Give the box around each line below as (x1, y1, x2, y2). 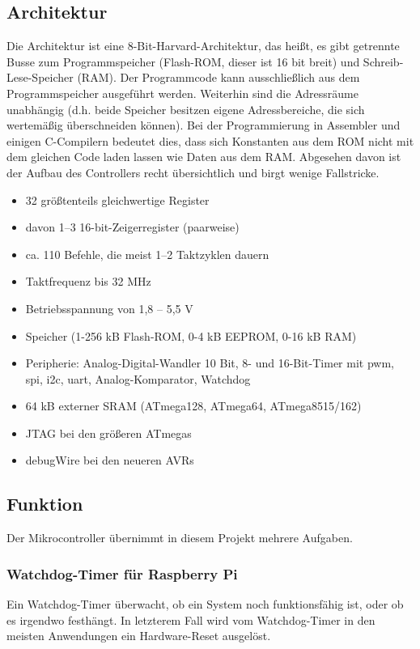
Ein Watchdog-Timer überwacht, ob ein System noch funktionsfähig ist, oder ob (6, 596, 404, 613)
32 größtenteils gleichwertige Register (25, 191, 210, 208)
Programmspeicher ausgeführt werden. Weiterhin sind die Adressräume (6, 84, 358, 101)
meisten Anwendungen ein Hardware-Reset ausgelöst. (6, 627, 271, 644)
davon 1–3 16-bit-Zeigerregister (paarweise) (25, 218, 240, 235)
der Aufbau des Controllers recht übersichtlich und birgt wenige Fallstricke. (6, 163, 380, 180)
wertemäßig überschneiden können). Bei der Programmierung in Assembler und (6, 117, 401, 134)
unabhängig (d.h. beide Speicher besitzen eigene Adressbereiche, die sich (6, 100, 365, 117)
